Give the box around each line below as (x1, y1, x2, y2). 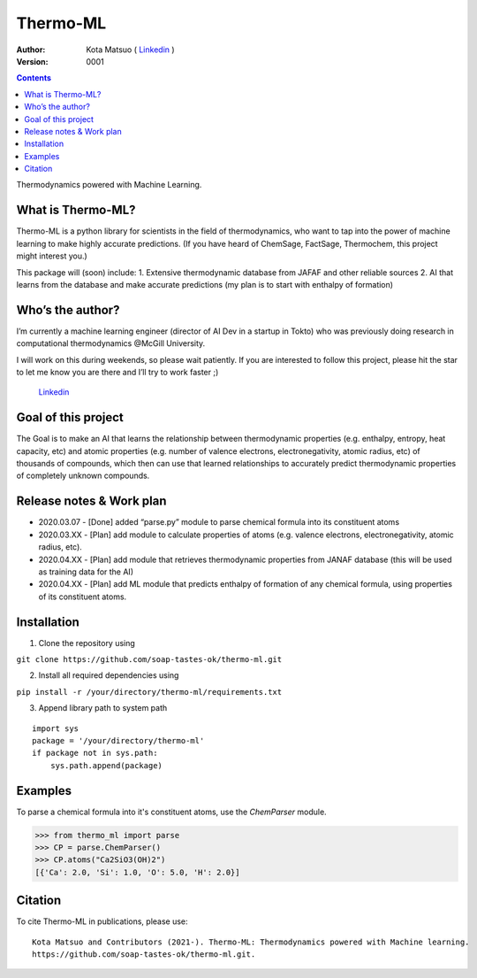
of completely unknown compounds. (16, 470, 150, 481)
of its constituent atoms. (38, 591, 127, 602)
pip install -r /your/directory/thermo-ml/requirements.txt (16, 687, 283, 697)
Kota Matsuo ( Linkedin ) (86, 44, 176, 55)
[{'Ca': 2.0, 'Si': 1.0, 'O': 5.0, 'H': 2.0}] (34, 867, 240, 877)
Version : (16, 56, 49, 66)
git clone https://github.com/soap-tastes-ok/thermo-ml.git (16, 655, 283, 665)
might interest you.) (16, 250, 87, 261)
